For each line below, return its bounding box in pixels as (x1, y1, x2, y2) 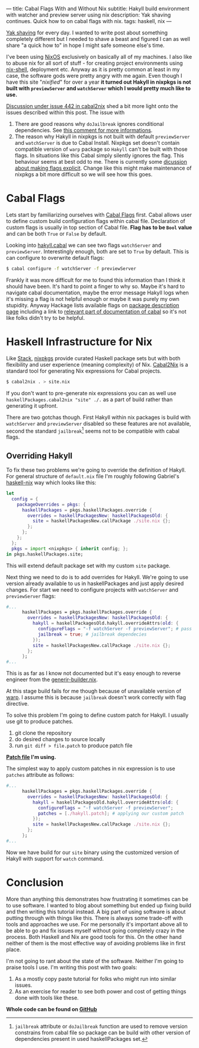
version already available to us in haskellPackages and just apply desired (6, 580, 184, 587)
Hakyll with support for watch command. (6, 855, 104, 862)
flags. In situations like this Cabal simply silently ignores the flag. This (14, 152, 184, 159)
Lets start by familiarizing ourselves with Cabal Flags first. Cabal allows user (6, 211, 192, 218)
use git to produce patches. (6, 718, 73, 725)
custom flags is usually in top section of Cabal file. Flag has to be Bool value (6, 224, 192, 231)
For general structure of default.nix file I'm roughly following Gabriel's (6, 473, 179, 480)
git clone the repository (14, 729, 72, 736)
